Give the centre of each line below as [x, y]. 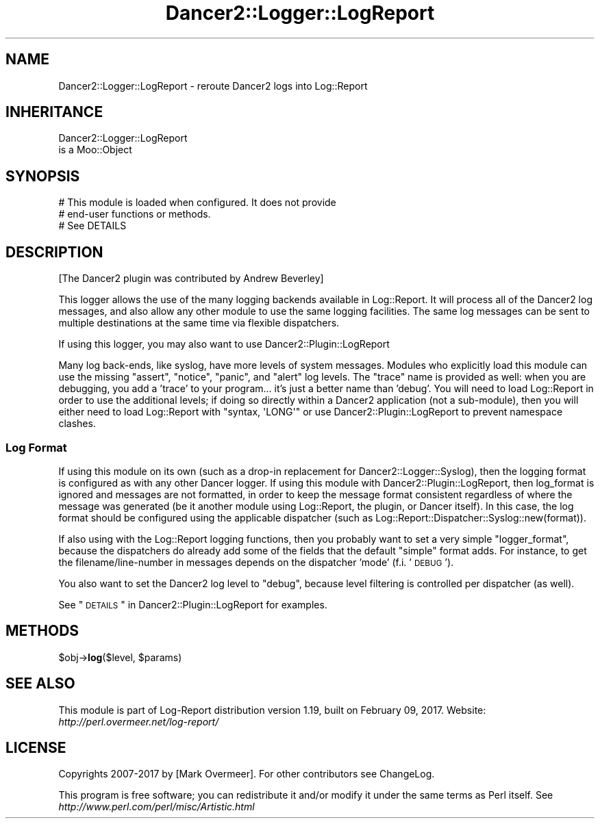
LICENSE [36, 747]
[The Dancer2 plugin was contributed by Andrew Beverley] [191, 279]
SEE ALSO [40, 684]
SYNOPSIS [43, 176]
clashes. [77, 424]
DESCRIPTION [54, 252]
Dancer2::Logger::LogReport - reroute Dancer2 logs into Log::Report [213, 86]
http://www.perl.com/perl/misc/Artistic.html [157, 807]
